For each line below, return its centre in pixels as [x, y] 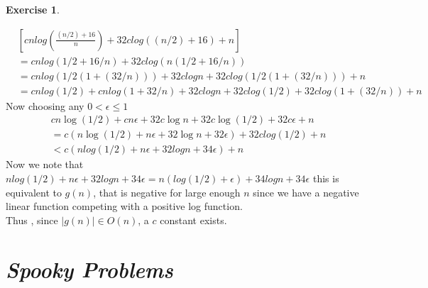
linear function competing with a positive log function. [124, 206]
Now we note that [45, 164]
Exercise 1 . [33, 9]
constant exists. [193, 220]
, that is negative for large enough [167, 192]
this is [326, 178]
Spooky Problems [89, 269]
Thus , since [32, 220]
